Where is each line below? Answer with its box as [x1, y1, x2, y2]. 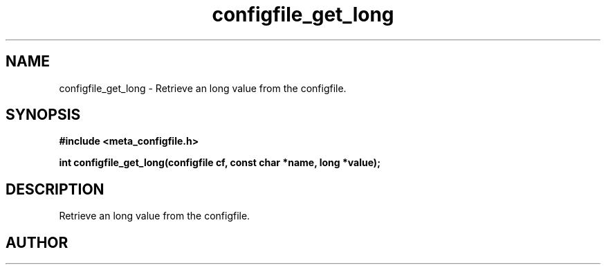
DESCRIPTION [6, 180, 104, 198]
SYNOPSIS [6, 106, 81, 124]
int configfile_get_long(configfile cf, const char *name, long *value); [59, 156, 380, 169]
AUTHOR [6, 233, 68, 251]
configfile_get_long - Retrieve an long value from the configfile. [59, 82, 347, 94]
